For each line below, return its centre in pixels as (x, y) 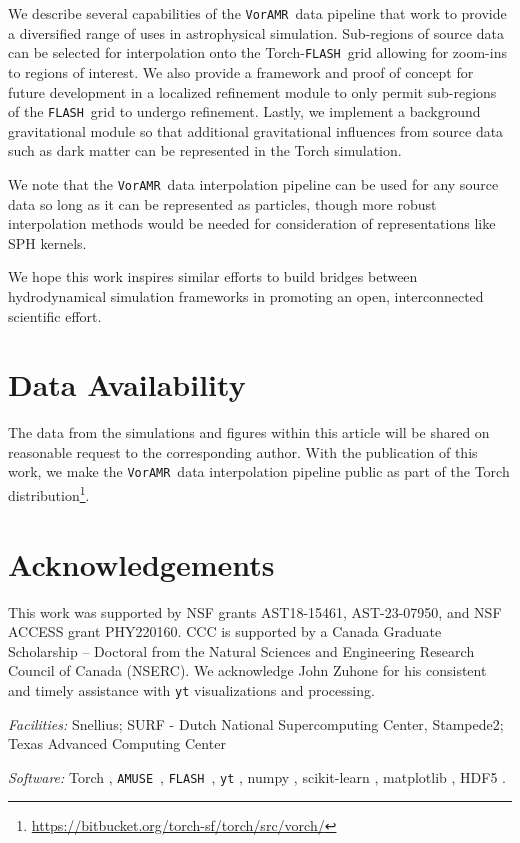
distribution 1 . (49, 493)
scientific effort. (55, 315)
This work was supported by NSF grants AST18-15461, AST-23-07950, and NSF (255, 611)
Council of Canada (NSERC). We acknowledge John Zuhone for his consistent (247, 670)
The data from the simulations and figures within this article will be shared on (249, 432)
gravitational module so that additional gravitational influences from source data (256, 130)
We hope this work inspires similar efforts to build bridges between (213, 276)
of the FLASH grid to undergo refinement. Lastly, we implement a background (244, 111)
